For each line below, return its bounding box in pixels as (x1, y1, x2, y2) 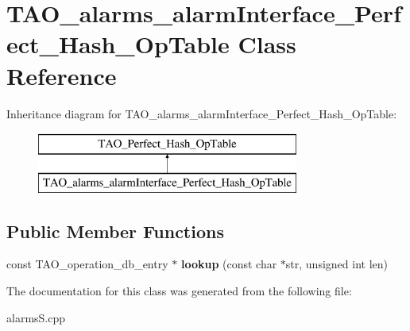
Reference (6, 59, 117, 91)
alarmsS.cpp (6, 309, 66, 325)
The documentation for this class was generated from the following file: (6, 283, 352, 299)
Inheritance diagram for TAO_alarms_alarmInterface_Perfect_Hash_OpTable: (6, 105, 397, 121)
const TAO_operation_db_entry (6, 256, 168, 272)
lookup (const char (180, 256, 277, 272)
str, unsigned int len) (285, 256, 388, 272)
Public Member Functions (6, 218, 224, 243)
